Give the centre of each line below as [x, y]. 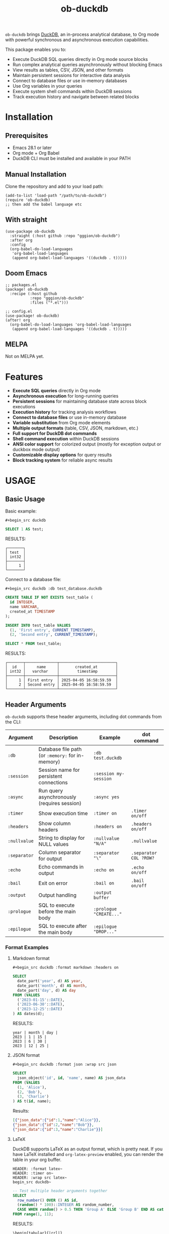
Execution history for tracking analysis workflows [64, 412]
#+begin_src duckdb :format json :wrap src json [64, 1065]
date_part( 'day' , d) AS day [47, 990]
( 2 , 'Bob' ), [30, 1092]
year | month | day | [35, 1033]
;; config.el [19, 311]
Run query [51, 790]
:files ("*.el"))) [49, 303]
